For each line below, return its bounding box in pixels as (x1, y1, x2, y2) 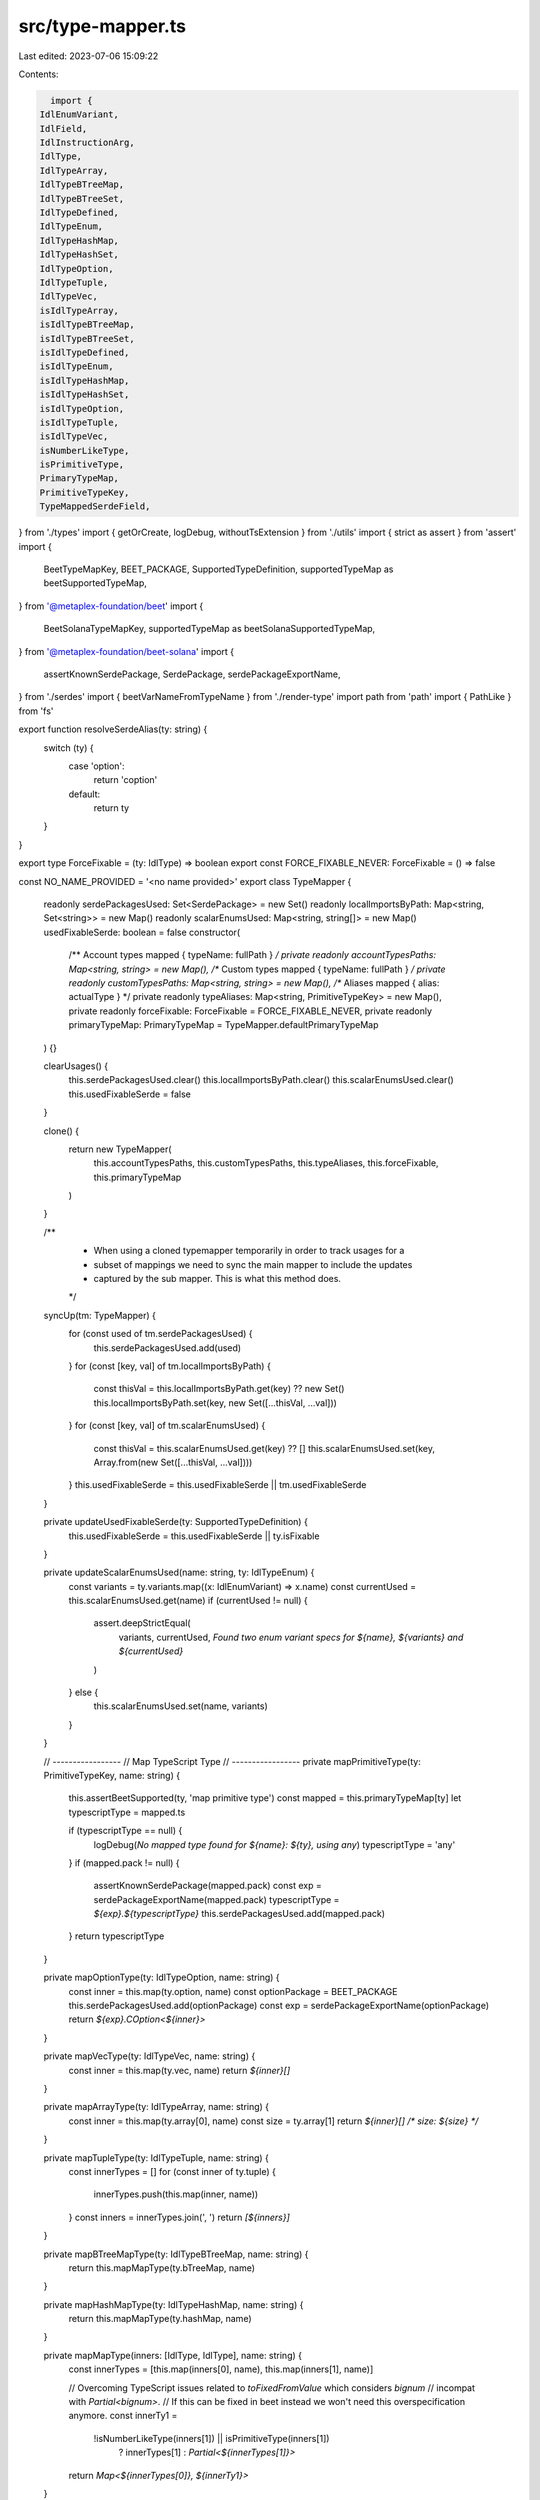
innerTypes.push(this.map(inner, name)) (93, 2188, 259, 2200)
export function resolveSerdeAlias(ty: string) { (18, 723, 208, 735)
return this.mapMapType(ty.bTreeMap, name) (68, 2261, 255, 2274)
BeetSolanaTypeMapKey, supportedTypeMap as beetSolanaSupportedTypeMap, (43, 623, 376, 635)
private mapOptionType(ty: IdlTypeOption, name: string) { (43, 1971, 280, 1984)
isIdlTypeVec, (39, 431, 109, 442)
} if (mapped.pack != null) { (68, 1856, 180, 1869)
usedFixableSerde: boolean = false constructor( (43, 926, 240, 938)
